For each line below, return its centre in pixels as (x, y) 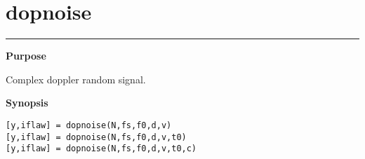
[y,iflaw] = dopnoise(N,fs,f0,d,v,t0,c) (101, 149)
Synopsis (27, 103)
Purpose (26, 56)
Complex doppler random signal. (76, 79)
